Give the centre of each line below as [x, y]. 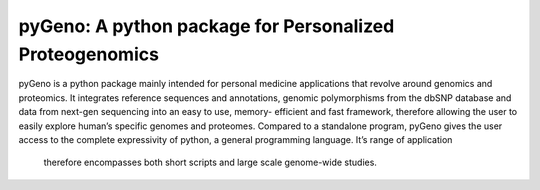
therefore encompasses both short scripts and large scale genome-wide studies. [210, 162]
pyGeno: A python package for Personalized [206, 26]
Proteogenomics [89, 54]
